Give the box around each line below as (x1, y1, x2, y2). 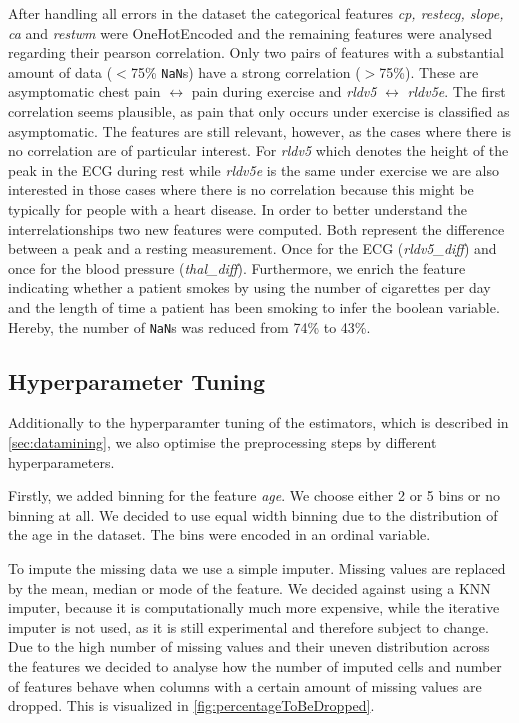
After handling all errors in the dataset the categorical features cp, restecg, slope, (8, 3, 504, 23)
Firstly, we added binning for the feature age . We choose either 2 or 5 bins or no (8, 485, 501, 506)
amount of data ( (8, 61, 113, 82)
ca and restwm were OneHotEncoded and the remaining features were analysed (8, 22, 492, 43)
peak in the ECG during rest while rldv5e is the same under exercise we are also (8, 159, 499, 180)
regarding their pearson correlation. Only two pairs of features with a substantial (8, 42, 504, 63)
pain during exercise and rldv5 (191, 81, 377, 102)
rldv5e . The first (407, 81, 506, 102)
